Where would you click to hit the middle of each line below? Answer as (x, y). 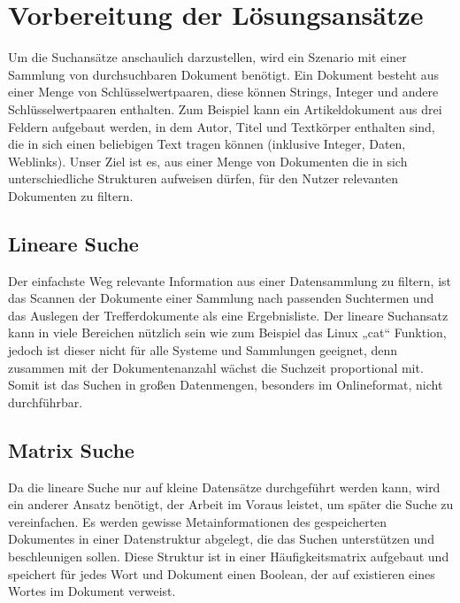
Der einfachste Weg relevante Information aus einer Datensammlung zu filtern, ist (230, 280)
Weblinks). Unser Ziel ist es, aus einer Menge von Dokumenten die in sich (208, 161)
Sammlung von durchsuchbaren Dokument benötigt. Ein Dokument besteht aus (224, 74)
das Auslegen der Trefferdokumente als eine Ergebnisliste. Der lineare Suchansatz (228, 315)
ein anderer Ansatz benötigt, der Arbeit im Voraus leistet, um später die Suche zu (231, 504)
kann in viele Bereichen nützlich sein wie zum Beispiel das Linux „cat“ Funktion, (227, 332)
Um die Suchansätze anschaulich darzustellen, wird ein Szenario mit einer (207, 57)
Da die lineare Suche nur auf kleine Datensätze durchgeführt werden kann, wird (224, 487)
